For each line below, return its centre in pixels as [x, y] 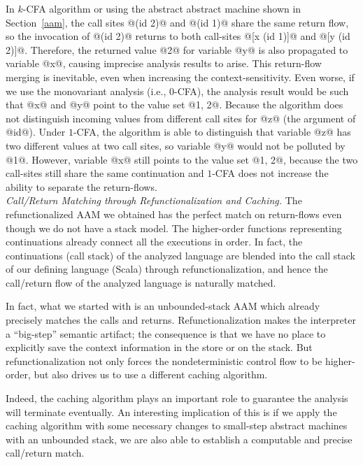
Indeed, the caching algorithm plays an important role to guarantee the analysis [177, 398]
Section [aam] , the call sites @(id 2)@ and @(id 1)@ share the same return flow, [177, 22]
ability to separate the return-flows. [81, 186]
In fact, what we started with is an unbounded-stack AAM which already [163, 306]
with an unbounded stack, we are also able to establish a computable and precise [179, 439]
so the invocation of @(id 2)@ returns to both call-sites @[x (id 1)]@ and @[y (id [178, 36]
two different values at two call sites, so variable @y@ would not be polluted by [176, 145]
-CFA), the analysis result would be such [261, 91]
